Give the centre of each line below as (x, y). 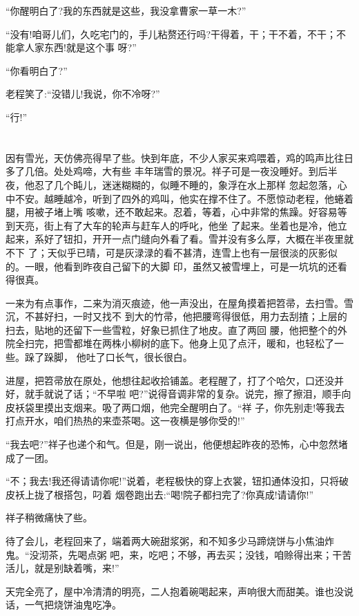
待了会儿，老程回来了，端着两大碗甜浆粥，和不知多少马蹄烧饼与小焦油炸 (170, 541)
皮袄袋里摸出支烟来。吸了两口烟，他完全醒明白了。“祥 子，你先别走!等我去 (175, 407)
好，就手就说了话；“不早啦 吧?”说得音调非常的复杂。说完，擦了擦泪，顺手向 (178, 394)
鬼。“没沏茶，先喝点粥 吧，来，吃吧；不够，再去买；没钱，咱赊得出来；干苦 (179, 554)
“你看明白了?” (37, 70)
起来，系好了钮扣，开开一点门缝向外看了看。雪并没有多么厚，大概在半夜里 (175, 239)
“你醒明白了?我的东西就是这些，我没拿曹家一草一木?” (126, 10)
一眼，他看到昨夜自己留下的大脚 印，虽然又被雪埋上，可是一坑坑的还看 (186, 266)
